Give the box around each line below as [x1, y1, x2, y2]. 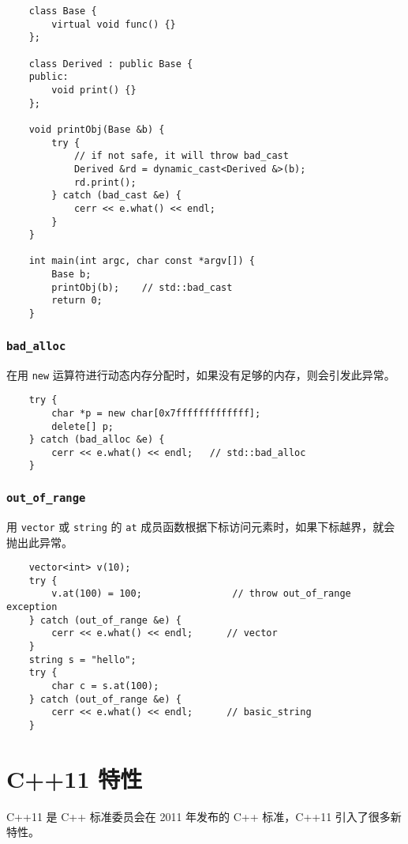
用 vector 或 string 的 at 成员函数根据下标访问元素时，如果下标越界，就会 [6, 518, 395, 534]
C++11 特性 [6, 762, 143, 794]
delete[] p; [51, 420, 114, 432]
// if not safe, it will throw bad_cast [73, 150, 289, 162]
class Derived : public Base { [28, 58, 193, 70]
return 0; [51, 295, 103, 307]
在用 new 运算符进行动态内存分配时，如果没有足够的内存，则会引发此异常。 [6, 366, 395, 382]
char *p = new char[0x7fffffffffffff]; [51, 407, 261, 419]
